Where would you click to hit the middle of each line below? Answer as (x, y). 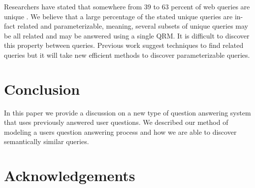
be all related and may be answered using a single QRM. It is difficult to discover (127, 35)
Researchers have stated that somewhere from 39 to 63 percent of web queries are (127, 6)
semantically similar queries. (47, 141)
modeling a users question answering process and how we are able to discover (120, 132)
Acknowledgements (70, 175)
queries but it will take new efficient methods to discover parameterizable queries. (127, 55)
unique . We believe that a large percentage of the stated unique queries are (118, 16)
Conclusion (42, 89)
